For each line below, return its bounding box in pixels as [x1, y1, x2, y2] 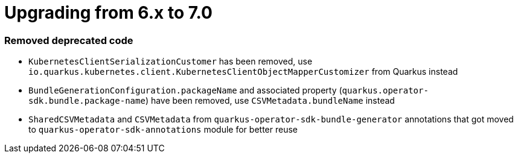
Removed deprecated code [4, 34, 133, 46]
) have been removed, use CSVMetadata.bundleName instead [145, 95, 395, 106]
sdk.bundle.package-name [28, 96, 145, 106]
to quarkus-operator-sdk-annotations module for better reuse [28, 124, 298, 135]
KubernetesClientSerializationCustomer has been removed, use [28, 56, 313, 67]
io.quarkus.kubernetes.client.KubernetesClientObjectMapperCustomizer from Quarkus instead [28, 66, 458, 77]
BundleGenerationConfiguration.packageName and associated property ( [28, 85, 342, 96]
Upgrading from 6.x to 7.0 [4, 2, 213, 23]
